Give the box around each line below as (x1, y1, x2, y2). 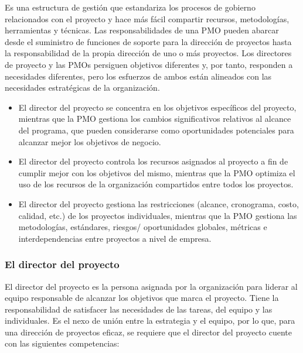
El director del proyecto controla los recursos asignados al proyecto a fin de (18, 155, 288, 167)
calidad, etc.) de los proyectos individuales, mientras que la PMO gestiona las (18, 209, 297, 221)
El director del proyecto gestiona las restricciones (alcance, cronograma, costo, (18, 197, 299, 210)
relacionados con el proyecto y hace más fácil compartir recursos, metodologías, (5, 12, 290, 25)
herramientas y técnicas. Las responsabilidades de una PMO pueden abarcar (5, 24, 279, 36)
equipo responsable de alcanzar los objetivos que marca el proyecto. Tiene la (5, 292, 279, 304)
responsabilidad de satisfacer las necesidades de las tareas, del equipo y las (5, 303, 273, 315)
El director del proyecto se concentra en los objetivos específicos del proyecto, (18, 101, 297, 113)
